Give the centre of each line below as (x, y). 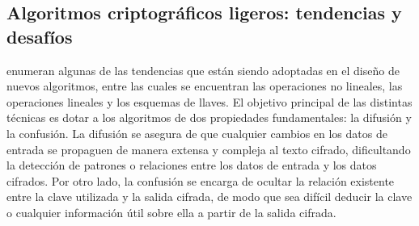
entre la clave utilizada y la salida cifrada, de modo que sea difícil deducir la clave (209, 197)
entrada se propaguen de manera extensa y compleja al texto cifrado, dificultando (209, 149)
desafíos (40, 36)
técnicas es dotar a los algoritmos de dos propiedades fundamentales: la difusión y (209, 117)
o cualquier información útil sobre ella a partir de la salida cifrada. (171, 212)
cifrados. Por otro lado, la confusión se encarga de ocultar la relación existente (201, 180)
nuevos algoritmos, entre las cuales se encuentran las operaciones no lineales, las (205, 86)
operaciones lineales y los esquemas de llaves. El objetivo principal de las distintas (209, 101)
